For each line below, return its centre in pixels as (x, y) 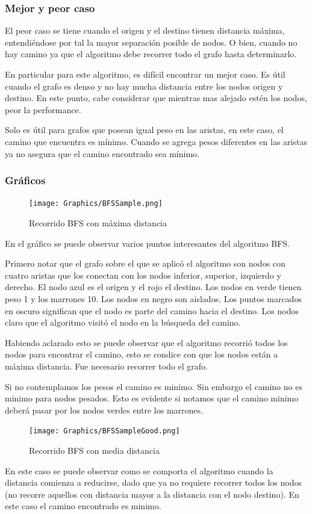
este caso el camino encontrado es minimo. (83, 506)
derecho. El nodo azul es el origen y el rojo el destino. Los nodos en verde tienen (153, 287)
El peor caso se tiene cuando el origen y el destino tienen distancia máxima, (145, 30)
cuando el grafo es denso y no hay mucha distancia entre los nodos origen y (144, 86)
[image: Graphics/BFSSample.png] (96, 204)
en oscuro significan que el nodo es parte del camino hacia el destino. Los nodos (152, 310)
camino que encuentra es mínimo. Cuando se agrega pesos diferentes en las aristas (156, 141)
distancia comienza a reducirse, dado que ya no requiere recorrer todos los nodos (154, 482)
